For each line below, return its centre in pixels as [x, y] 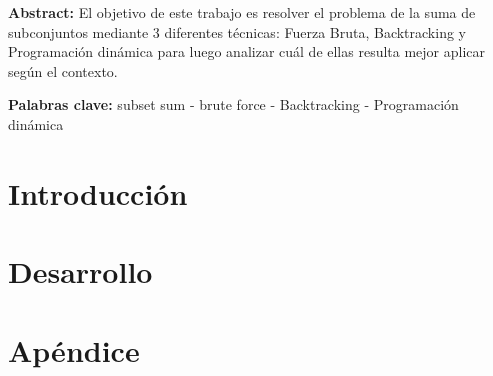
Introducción [98, 192]
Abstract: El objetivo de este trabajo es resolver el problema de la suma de [242, 12]
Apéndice [74, 349]
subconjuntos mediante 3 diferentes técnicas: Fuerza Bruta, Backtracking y [237, 31]
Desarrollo [80, 271]
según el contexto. [63, 70]
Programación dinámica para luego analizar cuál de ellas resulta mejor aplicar [247, 51]
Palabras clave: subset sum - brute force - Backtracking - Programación [233, 104]
